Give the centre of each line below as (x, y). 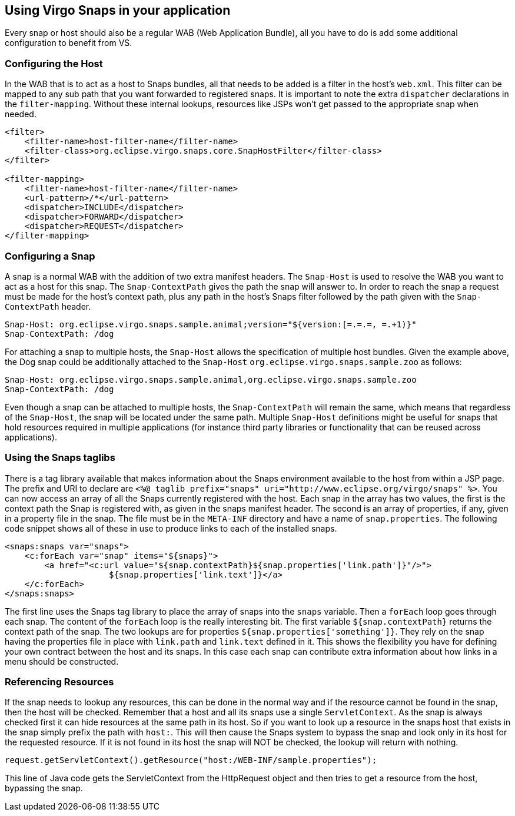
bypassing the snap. (44, 788)
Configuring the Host (54, 63)
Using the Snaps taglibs (60, 458)
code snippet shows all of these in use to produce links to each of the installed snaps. (171, 528)
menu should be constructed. (62, 661)
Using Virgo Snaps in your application (118, 10)
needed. (21, 114)
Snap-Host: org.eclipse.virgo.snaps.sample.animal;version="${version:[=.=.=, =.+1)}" (211, 324)
